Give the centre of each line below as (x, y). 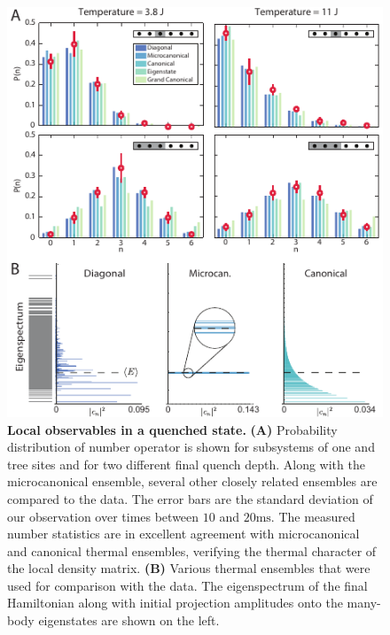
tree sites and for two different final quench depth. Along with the (186, 464)
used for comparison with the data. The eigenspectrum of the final (187, 585)
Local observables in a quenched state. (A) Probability (172, 429)
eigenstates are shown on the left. (129, 620)
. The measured (313, 516)
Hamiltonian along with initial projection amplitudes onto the (175, 603)
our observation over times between (103, 516)
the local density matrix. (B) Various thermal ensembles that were (189, 568)
